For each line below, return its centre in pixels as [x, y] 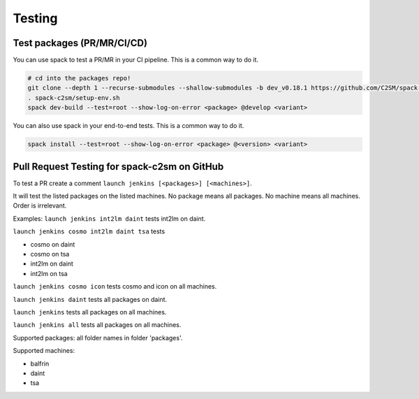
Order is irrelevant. [40, 205]
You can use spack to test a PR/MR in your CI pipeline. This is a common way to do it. [135, 60]
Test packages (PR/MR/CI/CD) [80, 43]
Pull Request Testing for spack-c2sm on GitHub [118, 167]
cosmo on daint [53, 244]
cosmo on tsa [50, 254]
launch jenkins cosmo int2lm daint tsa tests [89, 231]
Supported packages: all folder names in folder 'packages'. [98, 338]
